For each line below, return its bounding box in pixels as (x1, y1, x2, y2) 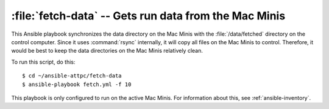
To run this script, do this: (11, 58, 76, 65)
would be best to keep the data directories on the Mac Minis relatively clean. (11, 47, 203, 54)
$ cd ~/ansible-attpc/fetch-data (22, 73, 122, 79)
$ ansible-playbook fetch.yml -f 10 (22, 81, 132, 88)
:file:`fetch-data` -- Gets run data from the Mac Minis (11, 9, 286, 22)
